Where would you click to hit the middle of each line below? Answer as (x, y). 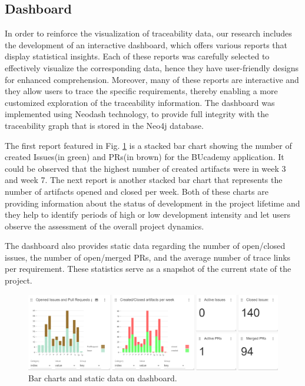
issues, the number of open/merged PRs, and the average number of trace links (148, 257)
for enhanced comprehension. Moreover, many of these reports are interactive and (152, 79)
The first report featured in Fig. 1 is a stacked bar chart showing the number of (148, 145)
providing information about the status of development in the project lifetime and (152, 203)
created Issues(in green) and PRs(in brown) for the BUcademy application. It (145, 157)
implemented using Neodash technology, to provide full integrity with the (137, 114)
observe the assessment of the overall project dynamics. (105, 226)
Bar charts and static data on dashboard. (103, 378)
